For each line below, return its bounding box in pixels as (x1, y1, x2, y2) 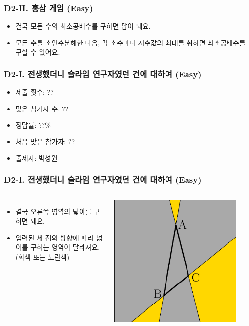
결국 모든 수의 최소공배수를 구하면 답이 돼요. (15, 21, 151, 31)
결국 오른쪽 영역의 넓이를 (15, 206, 92, 217)
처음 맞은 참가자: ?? (15, 136, 75, 146)
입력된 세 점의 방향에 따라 (15, 232, 94, 242)
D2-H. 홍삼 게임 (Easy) (4, 1, 93, 14)
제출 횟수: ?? (15, 87, 54, 97)
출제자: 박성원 (15, 152, 58, 163)
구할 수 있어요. (15, 47, 60, 57)
